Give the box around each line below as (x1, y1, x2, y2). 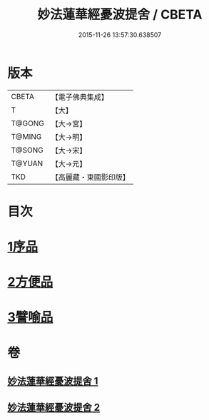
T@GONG (11, 118, 44, 128)
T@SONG (11, 145, 44, 155)
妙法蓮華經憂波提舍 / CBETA (37, 6, 203, 23)
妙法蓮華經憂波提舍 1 (7, 375, 98, 387)
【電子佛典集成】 (51, 92, 108, 102)
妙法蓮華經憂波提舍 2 (7, 401, 101, 414)
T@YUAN (11, 158, 44, 168)
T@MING (11, 131, 42, 141)
